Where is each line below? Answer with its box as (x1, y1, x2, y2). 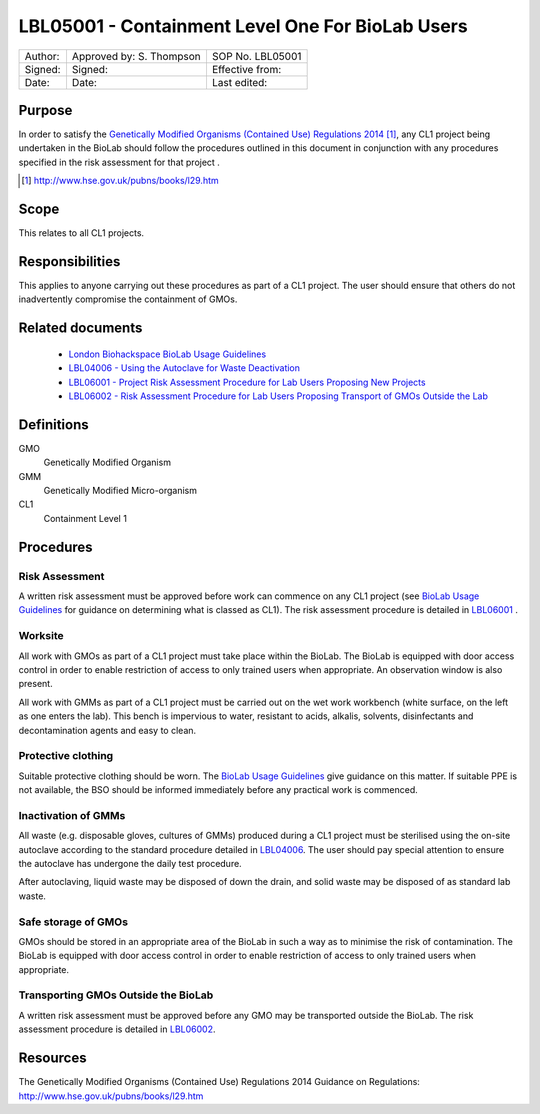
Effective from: (211, 62, 282, 76)
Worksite (18, 629, 64, 643)
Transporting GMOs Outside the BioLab (18, 988, 214, 1002)
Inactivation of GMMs (18, 808, 126, 822)
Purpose (18, 101, 73, 119)
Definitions (18, 416, 89, 433)
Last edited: (211, 75, 268, 89)
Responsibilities (18, 253, 121, 270)
